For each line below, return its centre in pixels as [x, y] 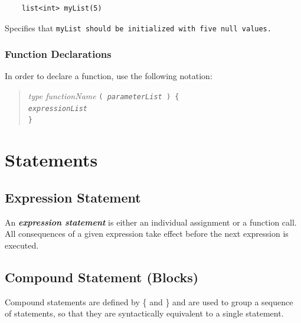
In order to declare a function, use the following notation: [109, 76]
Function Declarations [58, 54]
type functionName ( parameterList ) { [104, 96]
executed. [22, 245]
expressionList [58, 108]
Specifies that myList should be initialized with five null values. [138, 27]
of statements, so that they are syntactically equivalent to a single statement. [144, 313]
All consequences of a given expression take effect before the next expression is [147, 234]
